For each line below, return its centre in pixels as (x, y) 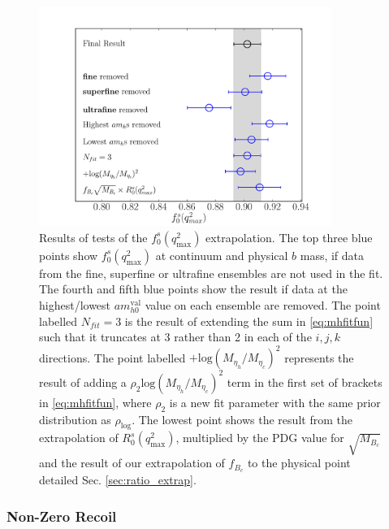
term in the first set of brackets (305, 382)
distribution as (75, 419)
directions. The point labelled (112, 357)
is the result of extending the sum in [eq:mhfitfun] (249, 321)
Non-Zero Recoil (62, 516)
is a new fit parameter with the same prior (275, 402)
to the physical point (299, 463)
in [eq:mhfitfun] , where (95, 402)
